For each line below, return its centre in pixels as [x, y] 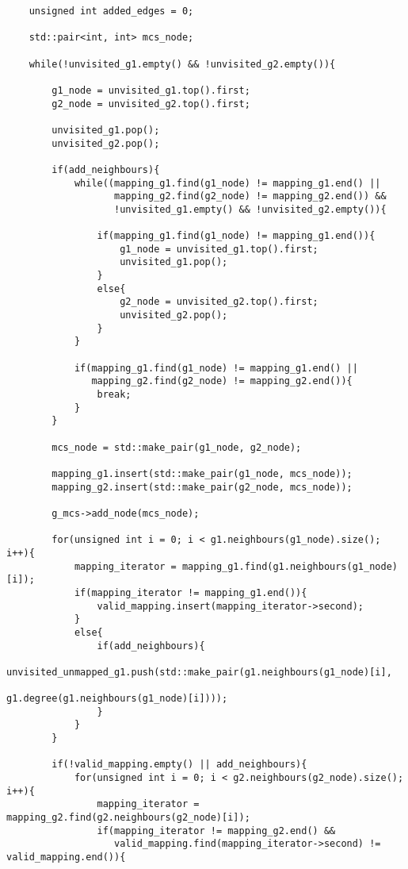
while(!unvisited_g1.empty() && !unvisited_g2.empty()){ [182, 64]
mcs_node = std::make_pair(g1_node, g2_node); [177, 447]
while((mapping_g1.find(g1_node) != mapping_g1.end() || [227, 183]
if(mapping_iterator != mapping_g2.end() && [216, 831]
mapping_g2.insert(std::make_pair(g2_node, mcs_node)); [202, 487]
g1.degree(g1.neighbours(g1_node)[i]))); [117, 699]
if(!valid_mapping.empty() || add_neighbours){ [179, 765]
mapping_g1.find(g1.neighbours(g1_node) [290, 566]
